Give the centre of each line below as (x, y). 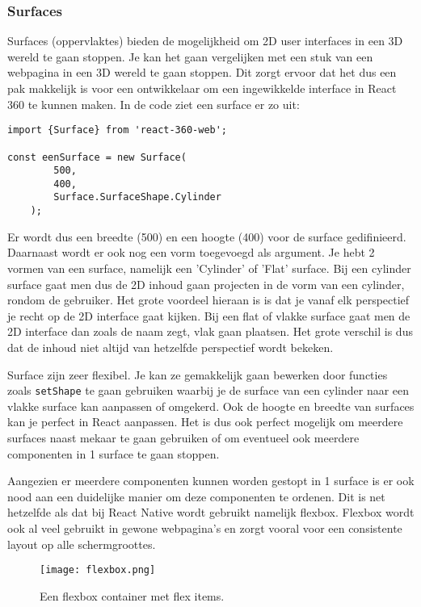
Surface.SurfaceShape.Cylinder (137, 197)
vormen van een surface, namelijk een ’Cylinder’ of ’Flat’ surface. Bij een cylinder (209, 268)
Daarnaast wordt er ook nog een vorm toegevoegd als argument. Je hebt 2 (191, 252)
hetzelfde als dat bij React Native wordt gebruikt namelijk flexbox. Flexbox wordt (211, 512)
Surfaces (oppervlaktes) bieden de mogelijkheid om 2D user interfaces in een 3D (205, 41)
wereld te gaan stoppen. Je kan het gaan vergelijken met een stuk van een (190, 56)
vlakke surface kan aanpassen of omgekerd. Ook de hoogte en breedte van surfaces (211, 406)
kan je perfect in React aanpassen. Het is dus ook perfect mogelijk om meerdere (205, 422)
